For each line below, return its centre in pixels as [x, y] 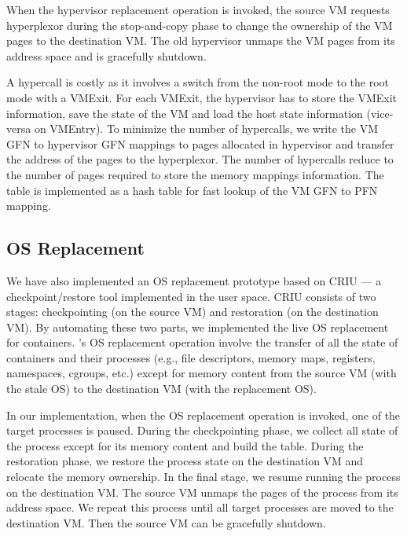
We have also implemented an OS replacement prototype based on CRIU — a [194, 280]
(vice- [380, 113]
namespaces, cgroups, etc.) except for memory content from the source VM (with [202, 373]
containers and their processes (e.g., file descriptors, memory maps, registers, [191, 357]
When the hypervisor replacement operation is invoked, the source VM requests [198, 9]
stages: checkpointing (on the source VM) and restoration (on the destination [192, 312]
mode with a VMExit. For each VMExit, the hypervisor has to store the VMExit [202, 97]
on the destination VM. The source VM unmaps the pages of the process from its [202, 492]
